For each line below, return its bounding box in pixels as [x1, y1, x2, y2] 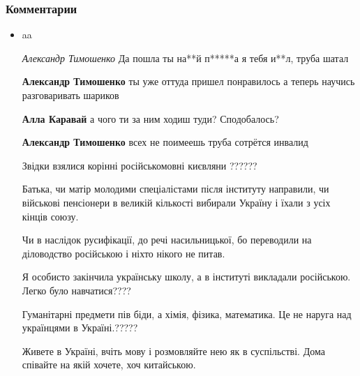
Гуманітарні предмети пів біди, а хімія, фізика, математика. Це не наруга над [22, 306, 352, 321]
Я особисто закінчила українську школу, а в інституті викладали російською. [22, 269, 351, 284]
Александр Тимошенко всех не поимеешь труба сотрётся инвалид [22, 135, 308, 149]
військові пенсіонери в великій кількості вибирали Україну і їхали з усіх [22, 195, 331, 209]
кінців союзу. [22, 209, 79, 223]
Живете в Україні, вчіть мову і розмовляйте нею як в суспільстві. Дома [22, 343, 325, 358]
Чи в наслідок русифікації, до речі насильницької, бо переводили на [22, 232, 312, 247]
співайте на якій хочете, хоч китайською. [22, 357, 196, 372]
